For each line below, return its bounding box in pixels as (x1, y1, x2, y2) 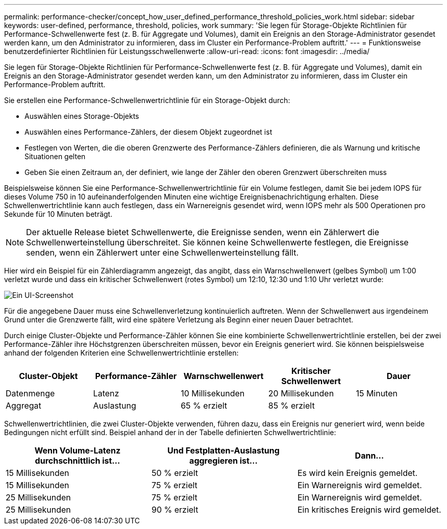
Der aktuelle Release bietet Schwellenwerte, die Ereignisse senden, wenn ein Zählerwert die (26, 227, 379, 237)
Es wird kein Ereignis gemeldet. (297, 468, 418, 478)
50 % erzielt (151, 468, 198, 478)
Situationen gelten (24, 152, 86, 161)
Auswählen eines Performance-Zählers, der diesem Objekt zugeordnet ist (24, 128, 272, 136)
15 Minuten (356, 388, 398, 398)
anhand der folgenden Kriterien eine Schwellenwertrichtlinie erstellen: (4, 348, 239, 357)
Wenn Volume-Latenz (34, 445, 121, 456)
